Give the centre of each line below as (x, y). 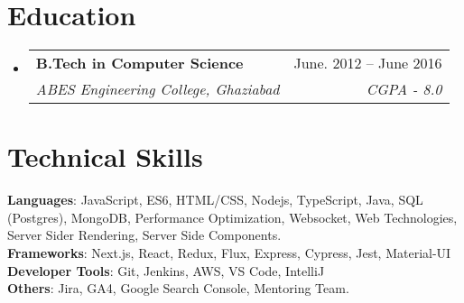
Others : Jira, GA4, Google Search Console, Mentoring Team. (178, 288)
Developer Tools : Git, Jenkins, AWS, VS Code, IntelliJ (166, 270)
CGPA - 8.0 (404, 89)
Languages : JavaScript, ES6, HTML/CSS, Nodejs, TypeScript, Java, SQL (215, 200)
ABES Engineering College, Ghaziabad (158, 89)
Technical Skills (105, 156)
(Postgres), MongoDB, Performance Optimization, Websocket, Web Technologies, (232, 217)
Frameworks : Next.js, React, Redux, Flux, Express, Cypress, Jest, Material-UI (229, 253)
